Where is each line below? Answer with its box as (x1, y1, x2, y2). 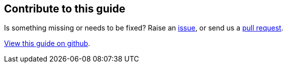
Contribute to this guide (4, 2, 126, 15)
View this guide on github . (4, 39, 90, 48)
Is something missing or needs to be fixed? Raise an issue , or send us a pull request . (4, 23, 283, 32)
